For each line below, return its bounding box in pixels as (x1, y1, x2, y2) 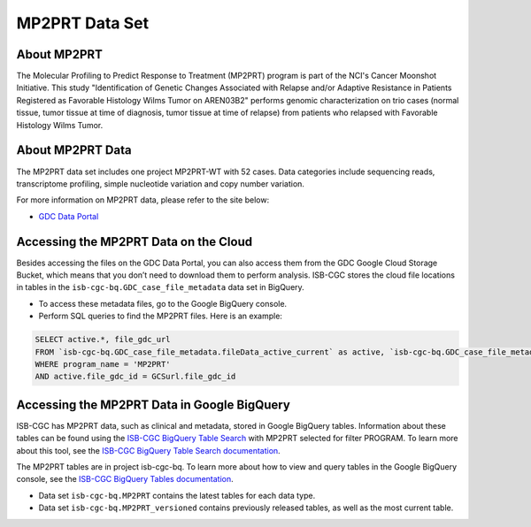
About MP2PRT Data (16, 142, 132, 158)
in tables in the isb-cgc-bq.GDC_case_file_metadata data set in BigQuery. (16, 282, 304, 293)
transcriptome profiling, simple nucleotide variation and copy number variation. (16, 178, 305, 189)
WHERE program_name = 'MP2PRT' (35, 359, 172, 369)
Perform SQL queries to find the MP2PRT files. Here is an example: (38, 310, 283, 322)
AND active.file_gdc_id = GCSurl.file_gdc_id (35, 371, 236, 382)
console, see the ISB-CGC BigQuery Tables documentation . (16, 474, 234, 485)
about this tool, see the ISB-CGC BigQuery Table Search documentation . (16, 445, 281, 455)
